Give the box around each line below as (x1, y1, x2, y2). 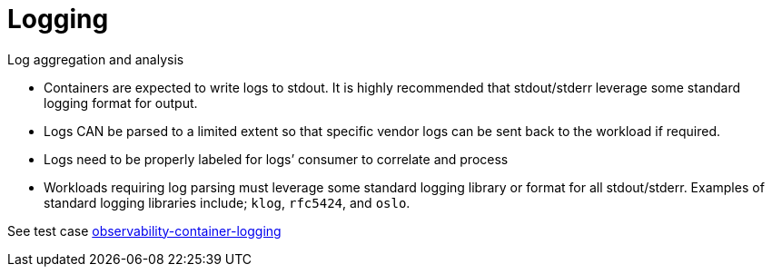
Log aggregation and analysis (7, 51, 184, 67)
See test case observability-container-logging (7, 222, 282, 239)
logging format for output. (44, 94, 198, 111)
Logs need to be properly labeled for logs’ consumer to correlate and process (44, 151, 509, 167)
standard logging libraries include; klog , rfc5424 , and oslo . (44, 194, 411, 210)
